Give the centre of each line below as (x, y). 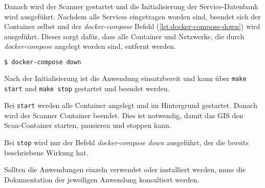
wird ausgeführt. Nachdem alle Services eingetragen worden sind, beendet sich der (132, 16)
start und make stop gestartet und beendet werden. (87, 88)
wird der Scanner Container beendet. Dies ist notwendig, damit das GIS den (124, 115)
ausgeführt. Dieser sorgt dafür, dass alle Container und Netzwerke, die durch (124, 36)
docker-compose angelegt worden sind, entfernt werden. (90, 46)
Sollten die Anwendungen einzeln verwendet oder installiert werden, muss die (125, 169)
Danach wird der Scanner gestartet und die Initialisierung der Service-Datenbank (131, 6)
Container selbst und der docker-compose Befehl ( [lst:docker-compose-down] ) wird (132, 26)
